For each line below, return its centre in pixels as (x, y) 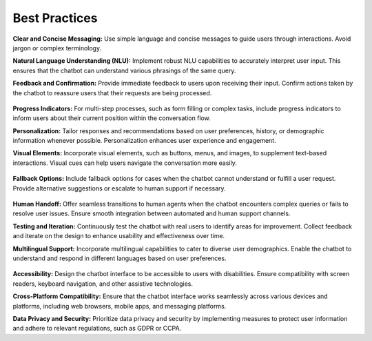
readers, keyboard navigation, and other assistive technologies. (103, 284)
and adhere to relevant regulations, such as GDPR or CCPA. (97, 329)
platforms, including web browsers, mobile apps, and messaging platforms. (120, 306)
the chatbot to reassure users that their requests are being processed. (112, 92)
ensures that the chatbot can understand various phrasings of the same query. (124, 70)
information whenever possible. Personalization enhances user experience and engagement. (144, 141)
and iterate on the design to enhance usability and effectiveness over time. (119, 236)
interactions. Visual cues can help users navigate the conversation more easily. (125, 163)
